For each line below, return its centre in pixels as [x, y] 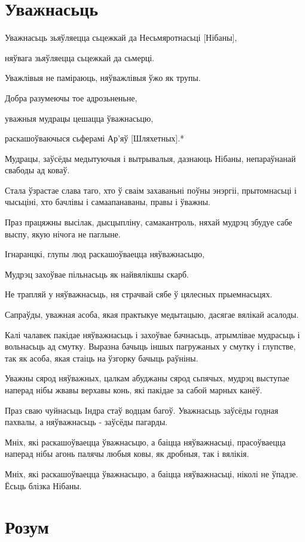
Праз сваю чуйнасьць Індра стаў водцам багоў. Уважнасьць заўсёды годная [142, 410]
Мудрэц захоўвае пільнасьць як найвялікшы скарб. [97, 274]
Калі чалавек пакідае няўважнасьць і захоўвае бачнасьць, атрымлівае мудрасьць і [152, 334]
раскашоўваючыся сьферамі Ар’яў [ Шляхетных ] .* [95, 138]
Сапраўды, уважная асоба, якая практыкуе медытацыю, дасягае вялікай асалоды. [152, 314]
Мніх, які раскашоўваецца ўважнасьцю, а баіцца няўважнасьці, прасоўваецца [145, 442]
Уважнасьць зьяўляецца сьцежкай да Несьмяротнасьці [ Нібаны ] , [121, 37]
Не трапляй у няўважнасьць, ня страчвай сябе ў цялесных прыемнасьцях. [139, 294]
